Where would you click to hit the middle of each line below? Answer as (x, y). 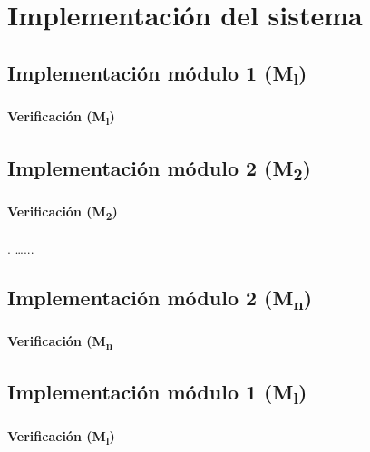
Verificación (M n (60, 341)
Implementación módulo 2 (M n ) (160, 298)
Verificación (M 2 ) (63, 212)
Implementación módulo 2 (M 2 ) (159, 169)
